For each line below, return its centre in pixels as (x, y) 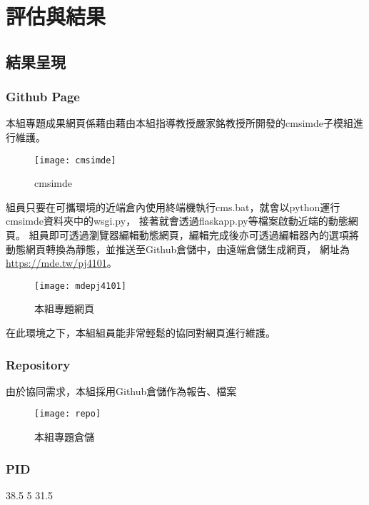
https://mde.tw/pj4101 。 (61, 263)
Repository (38, 364)
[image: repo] (68, 414)
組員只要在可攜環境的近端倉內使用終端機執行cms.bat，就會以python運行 (173, 206)
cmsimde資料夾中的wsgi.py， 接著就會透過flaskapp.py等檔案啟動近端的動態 (177, 221)
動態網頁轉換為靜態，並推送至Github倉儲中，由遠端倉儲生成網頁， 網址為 (178, 249)
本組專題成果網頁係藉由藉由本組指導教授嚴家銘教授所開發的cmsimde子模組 (180, 123)
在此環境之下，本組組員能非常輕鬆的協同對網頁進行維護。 (141, 333)
